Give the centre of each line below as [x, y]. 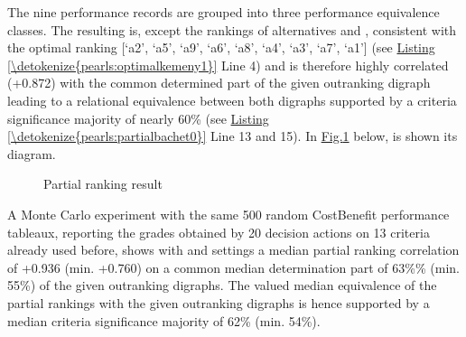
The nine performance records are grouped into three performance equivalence [224, 12]
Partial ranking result [103, 184]
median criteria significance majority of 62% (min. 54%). [164, 320]
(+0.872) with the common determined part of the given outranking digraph [219, 83]
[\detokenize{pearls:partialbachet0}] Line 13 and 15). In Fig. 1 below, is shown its [233, 136]
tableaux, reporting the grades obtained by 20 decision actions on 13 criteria [219, 232]
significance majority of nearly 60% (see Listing [138, 118]
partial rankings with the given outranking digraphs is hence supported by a [219, 302]
